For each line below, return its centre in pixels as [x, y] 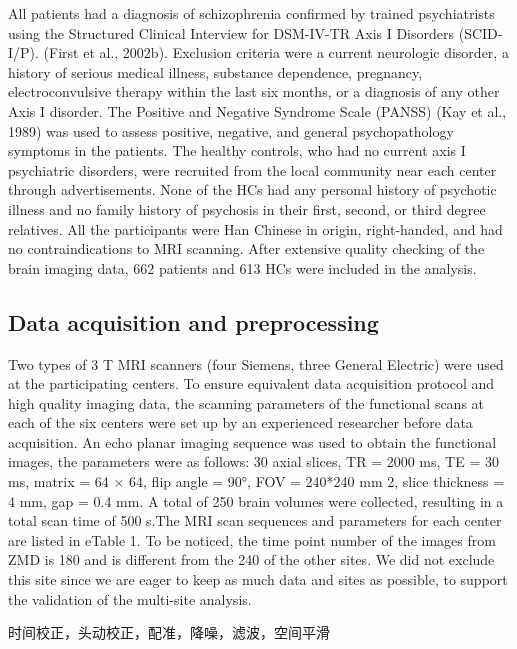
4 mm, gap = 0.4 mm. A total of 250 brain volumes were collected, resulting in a [256, 500]
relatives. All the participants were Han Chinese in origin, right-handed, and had [255, 228]
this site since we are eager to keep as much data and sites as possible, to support [258, 579]
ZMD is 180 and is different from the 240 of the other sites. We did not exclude [251, 559]
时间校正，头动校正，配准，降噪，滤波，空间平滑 [169, 632]
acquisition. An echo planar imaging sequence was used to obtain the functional [252, 441]
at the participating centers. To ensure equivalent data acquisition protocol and [251, 383]
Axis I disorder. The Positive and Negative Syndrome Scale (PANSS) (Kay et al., [257, 110]
